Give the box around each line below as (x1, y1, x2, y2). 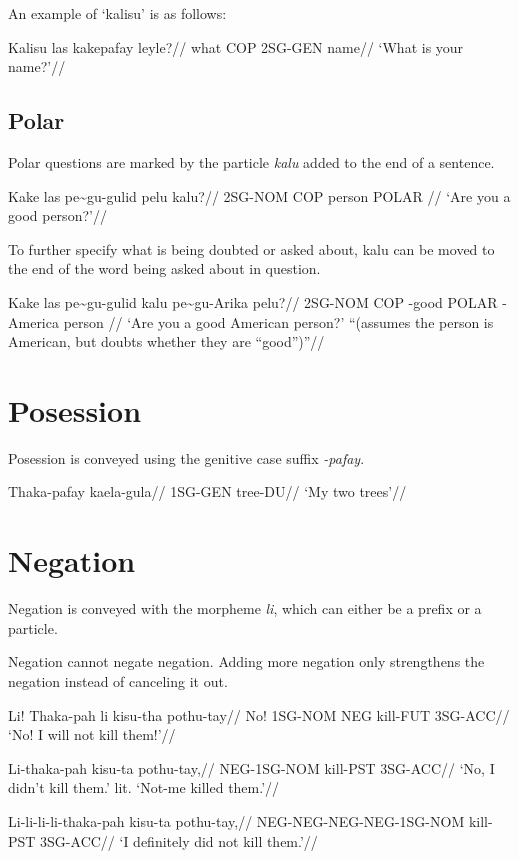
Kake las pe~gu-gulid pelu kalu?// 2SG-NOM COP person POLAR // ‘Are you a (8, 185, 511, 206)
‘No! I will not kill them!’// (8, 724, 176, 745)
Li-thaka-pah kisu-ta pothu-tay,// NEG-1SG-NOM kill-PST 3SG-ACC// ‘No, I (8, 757, 495, 778)
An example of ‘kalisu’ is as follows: (8, 3, 227, 23)
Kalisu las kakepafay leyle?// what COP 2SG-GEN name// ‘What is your (8, 36, 464, 57)
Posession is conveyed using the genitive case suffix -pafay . (8, 447, 365, 468)
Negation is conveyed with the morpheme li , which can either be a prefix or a (8, 598, 482, 619)
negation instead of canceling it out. (8, 670, 228, 691)
